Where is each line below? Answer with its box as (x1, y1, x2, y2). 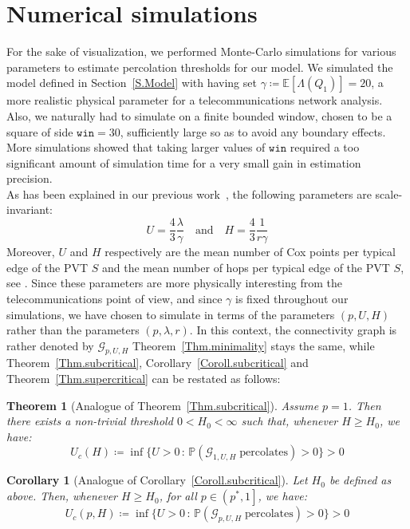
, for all (159, 488, 197, 504)
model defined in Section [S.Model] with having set (6, 74, 257, 91)
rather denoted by (6, 337, 94, 353)
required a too (290, 139, 360, 156)
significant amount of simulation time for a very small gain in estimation (6, 154, 361, 171)
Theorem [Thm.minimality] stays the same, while (132, 337, 375, 353)
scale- (375, 185, 403, 202)
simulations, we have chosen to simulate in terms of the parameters (6, 306, 335, 322)
